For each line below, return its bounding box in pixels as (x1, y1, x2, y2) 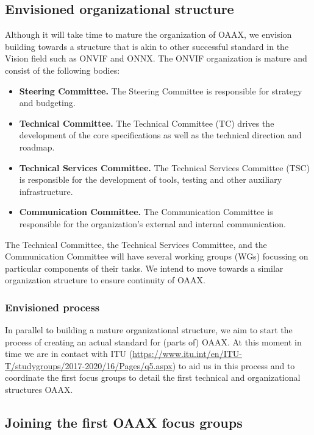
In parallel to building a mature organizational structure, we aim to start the (5, 324, 293, 336)
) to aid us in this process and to (172, 359, 295, 372)
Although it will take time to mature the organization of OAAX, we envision (5, 28, 292, 41)
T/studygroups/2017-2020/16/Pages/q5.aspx (5, 359, 173, 372)
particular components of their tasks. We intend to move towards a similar (5, 261, 284, 274)
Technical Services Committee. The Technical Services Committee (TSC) (19, 161, 310, 174)
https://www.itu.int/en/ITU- (132, 347, 242, 360)
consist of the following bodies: (5, 63, 120, 76)
